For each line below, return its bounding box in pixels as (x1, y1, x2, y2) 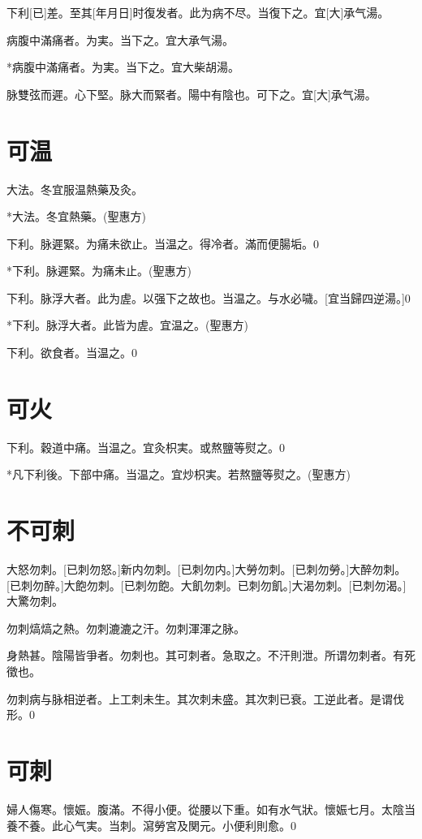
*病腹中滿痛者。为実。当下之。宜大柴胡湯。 (6, 58, 239, 75)
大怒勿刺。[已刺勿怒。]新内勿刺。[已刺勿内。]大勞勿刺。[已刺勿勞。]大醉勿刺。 (6, 561, 407, 578)
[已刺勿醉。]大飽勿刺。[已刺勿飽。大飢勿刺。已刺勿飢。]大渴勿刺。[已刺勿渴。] (6, 576, 407, 593)
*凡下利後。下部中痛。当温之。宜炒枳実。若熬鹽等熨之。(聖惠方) (6, 466, 351, 483)
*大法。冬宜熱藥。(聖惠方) (6, 208, 146, 225)
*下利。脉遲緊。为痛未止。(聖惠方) (6, 262, 192, 279)
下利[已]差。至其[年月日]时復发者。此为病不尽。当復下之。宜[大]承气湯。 (6, 4, 390, 20)
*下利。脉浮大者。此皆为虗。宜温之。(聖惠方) (6, 316, 248, 333)
